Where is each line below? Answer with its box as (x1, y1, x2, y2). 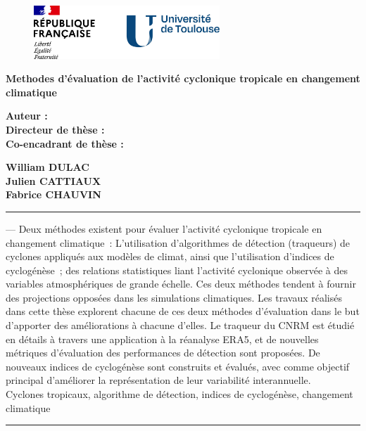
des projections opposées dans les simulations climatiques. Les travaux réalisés (6, 290, 342, 304)
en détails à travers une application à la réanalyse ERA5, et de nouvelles (6, 331, 319, 346)
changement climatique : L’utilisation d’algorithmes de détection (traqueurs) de (6, 235, 351, 250)
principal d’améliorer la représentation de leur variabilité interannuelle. (6, 373, 311, 387)
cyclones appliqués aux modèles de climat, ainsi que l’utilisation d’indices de (6, 249, 334, 264)
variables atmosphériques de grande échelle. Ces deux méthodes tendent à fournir (6, 276, 356, 291)
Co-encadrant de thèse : (6, 136, 124, 150)
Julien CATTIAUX (6, 173, 101, 188)
